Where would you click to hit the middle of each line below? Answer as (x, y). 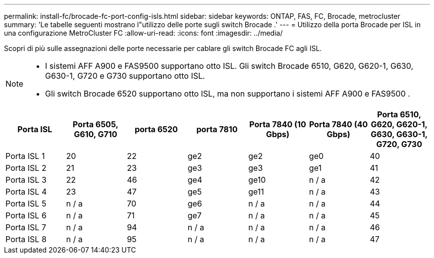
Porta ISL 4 (26, 192)
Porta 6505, (95, 124)
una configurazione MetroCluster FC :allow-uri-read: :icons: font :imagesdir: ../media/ (143, 33)
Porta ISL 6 (26, 215)
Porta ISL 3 (26, 180)
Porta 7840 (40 (338, 124)
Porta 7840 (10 (278, 124)
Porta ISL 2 (26, 168)
